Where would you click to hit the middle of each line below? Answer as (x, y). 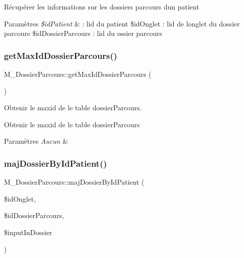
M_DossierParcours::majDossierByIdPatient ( (74, 182)
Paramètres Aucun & (36, 141)
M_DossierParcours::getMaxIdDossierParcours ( (78, 74)
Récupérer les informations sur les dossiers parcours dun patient (102, 6)
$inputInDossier (28, 232)
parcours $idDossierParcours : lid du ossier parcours (83, 33)
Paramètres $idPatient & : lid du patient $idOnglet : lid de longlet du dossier (122, 23)
